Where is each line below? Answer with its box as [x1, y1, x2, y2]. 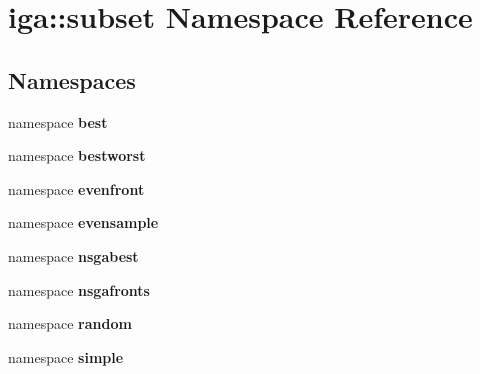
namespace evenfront [8, 178, 145, 199]
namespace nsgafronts [8, 279, 150, 300]
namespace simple [8, 346, 124, 367]
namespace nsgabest [8, 245, 139, 266]
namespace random [8, 313, 132, 334]
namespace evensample [8, 212, 159, 233]
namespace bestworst [8, 145, 146, 166]
